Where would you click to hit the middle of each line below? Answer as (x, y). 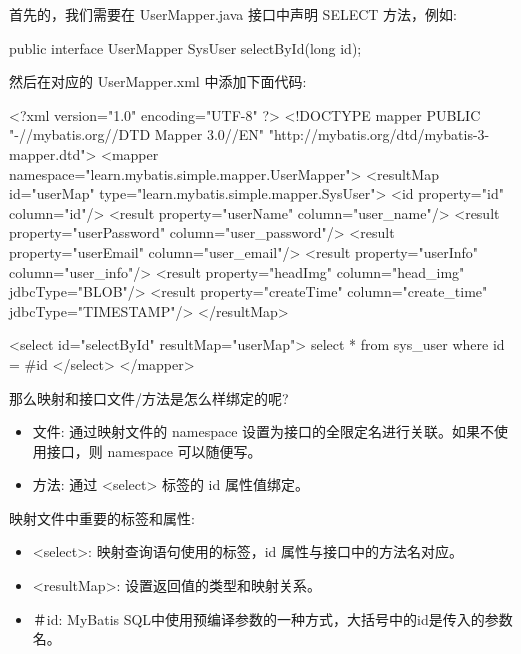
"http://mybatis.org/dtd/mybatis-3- (379, 134)
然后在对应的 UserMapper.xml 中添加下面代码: (158, 81)
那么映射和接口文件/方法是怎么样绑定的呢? (149, 397)
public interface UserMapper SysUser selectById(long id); (185, 47)
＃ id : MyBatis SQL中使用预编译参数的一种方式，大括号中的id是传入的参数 (272, 618)
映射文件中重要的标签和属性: (102, 517)
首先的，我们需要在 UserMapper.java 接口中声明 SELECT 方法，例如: (233, 14)
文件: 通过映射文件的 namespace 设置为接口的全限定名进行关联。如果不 (263, 431)
